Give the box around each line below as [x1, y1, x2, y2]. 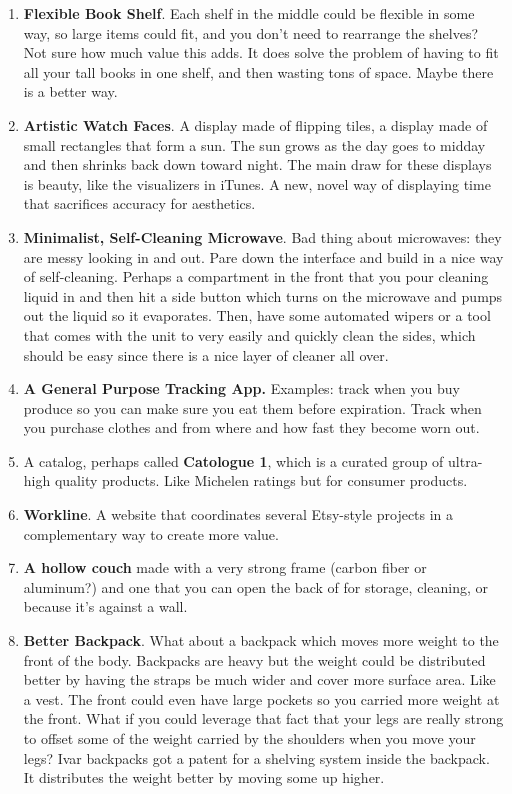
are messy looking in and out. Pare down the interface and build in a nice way [23, 246, 504, 267]
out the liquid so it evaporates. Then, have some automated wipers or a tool [23, 305, 491, 326]
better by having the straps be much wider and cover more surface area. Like [23, 669, 496, 690]
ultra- [448, 450, 483, 471]
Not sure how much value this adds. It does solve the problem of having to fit [23, 42, 499, 63]
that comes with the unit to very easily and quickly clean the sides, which [23, 324, 476, 345]
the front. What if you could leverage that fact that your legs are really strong [23, 708, 504, 729]
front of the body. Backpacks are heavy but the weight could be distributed [23, 649, 486, 670]
